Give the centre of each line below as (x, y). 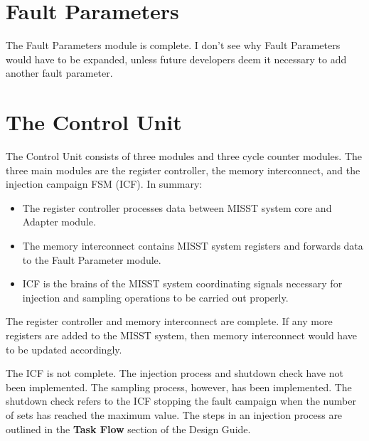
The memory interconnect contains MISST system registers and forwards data (193, 245)
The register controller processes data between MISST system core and (177, 207)
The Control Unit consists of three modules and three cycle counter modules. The (184, 156)
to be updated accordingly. (64, 349)
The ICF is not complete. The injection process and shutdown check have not (175, 373)
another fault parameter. (59, 73)
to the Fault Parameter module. (92, 259)
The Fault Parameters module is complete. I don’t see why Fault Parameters (173, 45)
